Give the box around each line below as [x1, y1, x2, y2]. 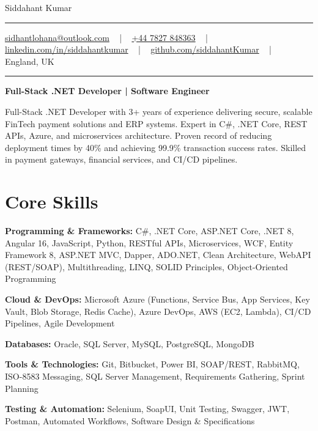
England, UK [5, 54, 54, 67]
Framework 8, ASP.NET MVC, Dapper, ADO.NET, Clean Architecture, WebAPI [5, 248, 311, 261]
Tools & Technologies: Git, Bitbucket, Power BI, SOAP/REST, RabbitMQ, [5, 358, 300, 370]
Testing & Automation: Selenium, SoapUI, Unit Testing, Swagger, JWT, [5, 402, 290, 415]
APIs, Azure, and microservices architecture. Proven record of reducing [5, 129, 272, 142]
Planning [5, 381, 39, 394]
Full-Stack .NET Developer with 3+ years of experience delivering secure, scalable [5, 105, 312, 117]
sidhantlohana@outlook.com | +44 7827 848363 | [5, 31, 208, 43]
